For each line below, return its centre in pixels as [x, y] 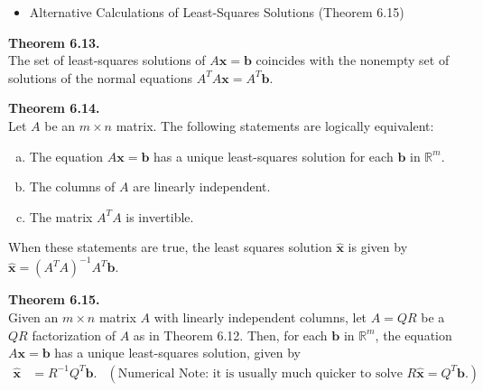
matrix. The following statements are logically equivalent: [275, 125]
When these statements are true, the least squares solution [170, 247]
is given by [378, 247]
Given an [33, 317]
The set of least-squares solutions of [107, 60]
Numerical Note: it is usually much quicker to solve [260, 373]
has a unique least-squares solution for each [274, 156]
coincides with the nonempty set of [353, 60]
